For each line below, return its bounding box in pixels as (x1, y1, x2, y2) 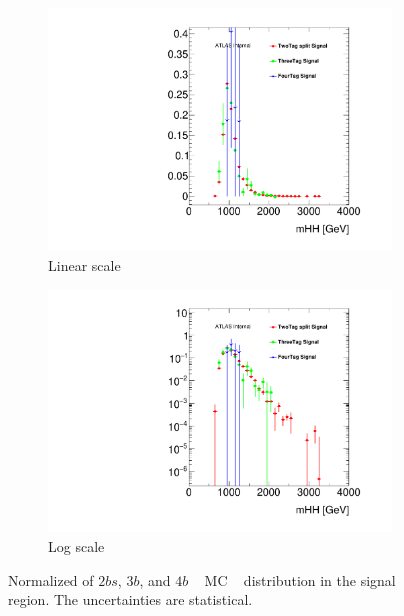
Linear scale (48, 254, 121, 275)
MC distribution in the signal (204, 569, 396, 590)
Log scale (48, 536, 105, 556)
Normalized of (8, 569, 94, 590)
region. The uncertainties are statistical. (8, 589, 253, 610)
